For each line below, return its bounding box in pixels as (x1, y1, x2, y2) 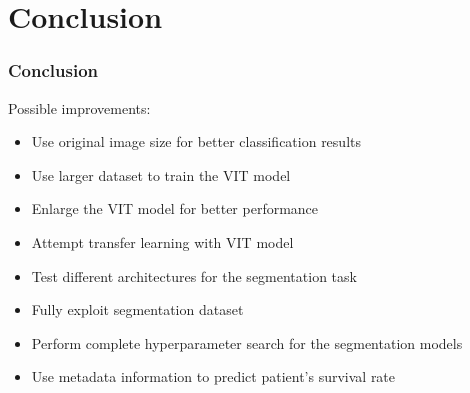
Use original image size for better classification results (31, 131, 361, 152)
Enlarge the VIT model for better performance (31, 198, 319, 219)
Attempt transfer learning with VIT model (31, 231, 294, 252)
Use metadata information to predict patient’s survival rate (31, 366, 396, 387)
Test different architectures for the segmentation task (31, 265, 357, 286)
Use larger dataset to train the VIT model (31, 164, 291, 185)
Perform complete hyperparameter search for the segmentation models (31, 332, 463, 353)
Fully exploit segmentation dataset (31, 299, 244, 320)
